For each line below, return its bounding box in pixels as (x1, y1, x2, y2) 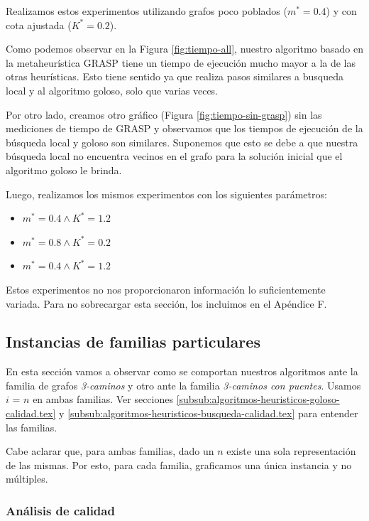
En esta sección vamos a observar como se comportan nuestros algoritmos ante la (6, 364, 358, 379)
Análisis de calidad (6, 501, 115, 519)
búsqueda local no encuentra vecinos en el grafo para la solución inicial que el (6, 149, 343, 163)
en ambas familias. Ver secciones (33, 392, 173, 407)
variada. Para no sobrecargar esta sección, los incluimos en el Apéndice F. (6, 296, 327, 311)
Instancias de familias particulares (6, 331, 260, 353)
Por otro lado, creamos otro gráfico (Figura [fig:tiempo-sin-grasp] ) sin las (6, 107, 322, 122)
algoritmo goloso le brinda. (6, 162, 122, 177)
